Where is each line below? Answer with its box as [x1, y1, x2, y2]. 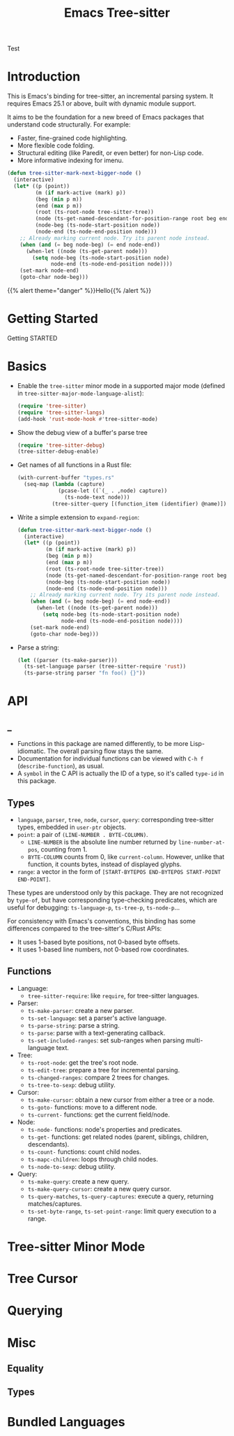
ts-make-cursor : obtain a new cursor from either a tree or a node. [27, 1096, 214, 1104]
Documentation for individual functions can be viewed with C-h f [17, 754, 204, 763]
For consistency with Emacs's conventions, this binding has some [7, 917, 196, 925]
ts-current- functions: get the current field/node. [27, 1110, 171, 1119]
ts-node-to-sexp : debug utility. [27, 1162, 116, 1170]
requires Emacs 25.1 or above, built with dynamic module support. [7, 99, 196, 108]
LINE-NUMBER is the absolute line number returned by [27, 838, 177, 846]
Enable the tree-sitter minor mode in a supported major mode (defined [17, 381, 225, 389]
